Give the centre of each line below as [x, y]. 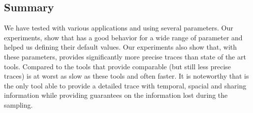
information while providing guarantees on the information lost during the [116, 95]
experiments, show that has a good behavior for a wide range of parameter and [123, 37]
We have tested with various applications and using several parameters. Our [119, 28]
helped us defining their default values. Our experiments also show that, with [121, 47]
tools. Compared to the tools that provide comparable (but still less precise [118, 66]
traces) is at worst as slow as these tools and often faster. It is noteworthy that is [126, 76]
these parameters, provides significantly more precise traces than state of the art [125, 56]
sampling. [18, 104]
